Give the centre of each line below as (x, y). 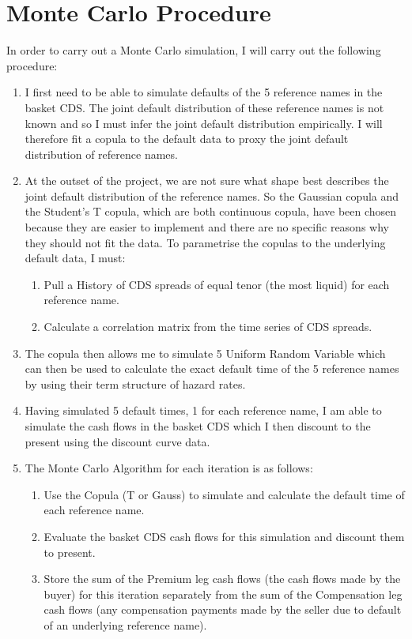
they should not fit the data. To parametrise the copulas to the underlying (205, 242)
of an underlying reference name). (125, 624)
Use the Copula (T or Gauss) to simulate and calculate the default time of (224, 494)
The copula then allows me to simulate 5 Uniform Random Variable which (205, 353)
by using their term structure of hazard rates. (135, 383)
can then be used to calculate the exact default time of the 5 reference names (212, 368)
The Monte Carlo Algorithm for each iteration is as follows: (169, 468)
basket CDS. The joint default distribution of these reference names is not (204, 107)
